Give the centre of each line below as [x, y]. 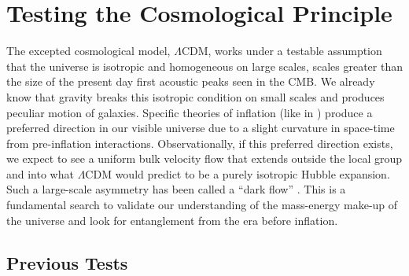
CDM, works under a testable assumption [282, 51]
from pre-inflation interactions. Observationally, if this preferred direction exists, [200, 143]
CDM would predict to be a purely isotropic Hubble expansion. [238, 173]
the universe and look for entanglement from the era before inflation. [172, 220]
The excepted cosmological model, [88, 51]
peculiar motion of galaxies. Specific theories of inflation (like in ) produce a [190, 112]
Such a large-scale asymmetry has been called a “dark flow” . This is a [176, 189]
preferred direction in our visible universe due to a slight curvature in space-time [201, 128]
